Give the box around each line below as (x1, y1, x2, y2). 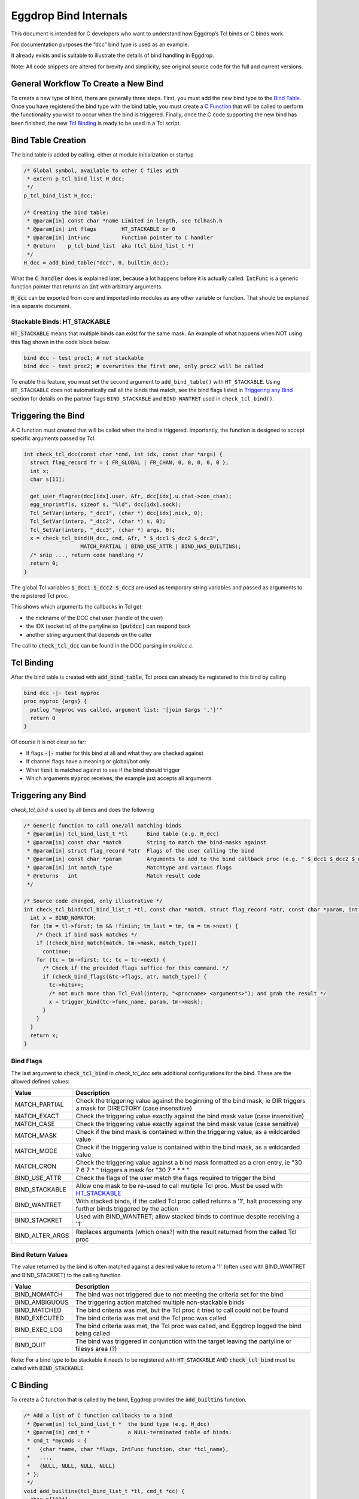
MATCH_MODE (14, 1147, 57, 1155)
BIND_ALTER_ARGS (14, 1232, 69, 1240)
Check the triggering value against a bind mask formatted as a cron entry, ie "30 (75, 1158, 302, 1167)
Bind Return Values (11, 1250, 68, 1259)
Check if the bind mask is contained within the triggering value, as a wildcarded (75, 1128, 300, 1136)
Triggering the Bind (11, 411, 85, 421)
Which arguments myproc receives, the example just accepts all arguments (26, 774, 212, 782)
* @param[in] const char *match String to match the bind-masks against (27, 839, 267, 845)
